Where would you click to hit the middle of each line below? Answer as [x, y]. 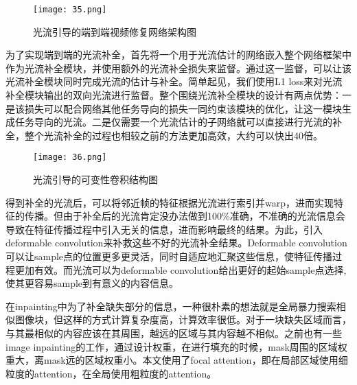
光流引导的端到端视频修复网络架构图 [115, 31]
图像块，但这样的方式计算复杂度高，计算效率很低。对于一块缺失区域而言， [183, 319]
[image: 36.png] [70, 157]
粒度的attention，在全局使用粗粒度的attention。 [111, 373]
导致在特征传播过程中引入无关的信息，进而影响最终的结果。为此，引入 [164, 229]
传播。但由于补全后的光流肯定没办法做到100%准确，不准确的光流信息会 [185, 216]
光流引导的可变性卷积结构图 [95, 179]
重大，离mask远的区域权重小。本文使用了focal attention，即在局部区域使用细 [177, 360]
